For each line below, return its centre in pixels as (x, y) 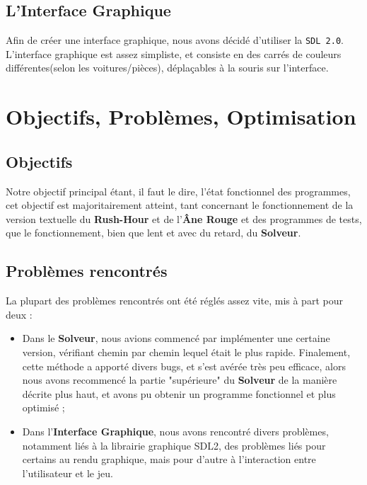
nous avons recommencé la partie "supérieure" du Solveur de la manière (180, 380)
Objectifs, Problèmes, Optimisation (181, 116)
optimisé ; (43, 407)
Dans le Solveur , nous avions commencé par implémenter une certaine (176, 338)
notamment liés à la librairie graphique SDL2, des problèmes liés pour (174, 445)
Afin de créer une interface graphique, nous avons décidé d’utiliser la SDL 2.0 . (175, 40)
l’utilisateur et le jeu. (68, 473)
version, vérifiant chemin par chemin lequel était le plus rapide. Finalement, (186, 352)
